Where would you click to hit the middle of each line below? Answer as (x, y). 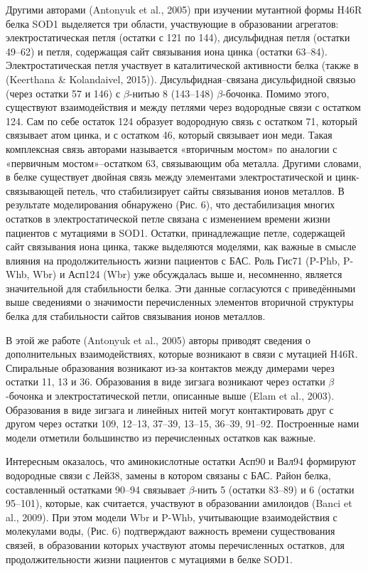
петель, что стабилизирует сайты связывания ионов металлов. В (206, 190)
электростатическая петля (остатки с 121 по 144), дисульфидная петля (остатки (178, 37)
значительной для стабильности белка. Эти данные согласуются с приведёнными (181, 288)
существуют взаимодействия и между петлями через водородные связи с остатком (183, 107)
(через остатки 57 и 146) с (63, 93)
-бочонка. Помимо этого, (276, 93)
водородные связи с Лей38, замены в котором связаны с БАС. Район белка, (168, 475)
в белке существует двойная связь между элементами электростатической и (169, 177)
